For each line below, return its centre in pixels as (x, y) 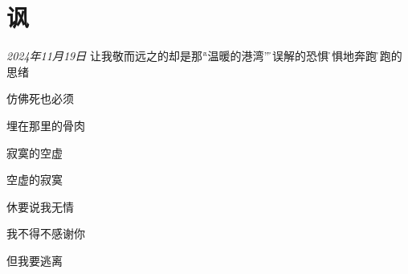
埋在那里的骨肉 (46, 125)
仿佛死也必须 (40, 98)
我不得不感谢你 (46, 233)
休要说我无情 (40, 206)
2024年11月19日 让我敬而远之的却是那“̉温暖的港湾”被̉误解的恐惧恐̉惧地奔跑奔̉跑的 (204, 56)
